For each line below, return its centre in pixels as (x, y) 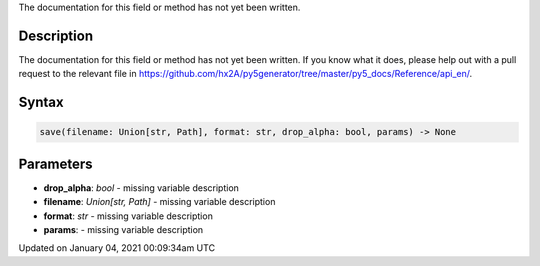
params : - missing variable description (123, 229)
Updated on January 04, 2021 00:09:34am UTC (116, 248)
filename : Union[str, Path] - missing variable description (159, 202)
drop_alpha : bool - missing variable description (141, 187)
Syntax (41, 102)
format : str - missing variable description (128, 216)
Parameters (55, 163)
